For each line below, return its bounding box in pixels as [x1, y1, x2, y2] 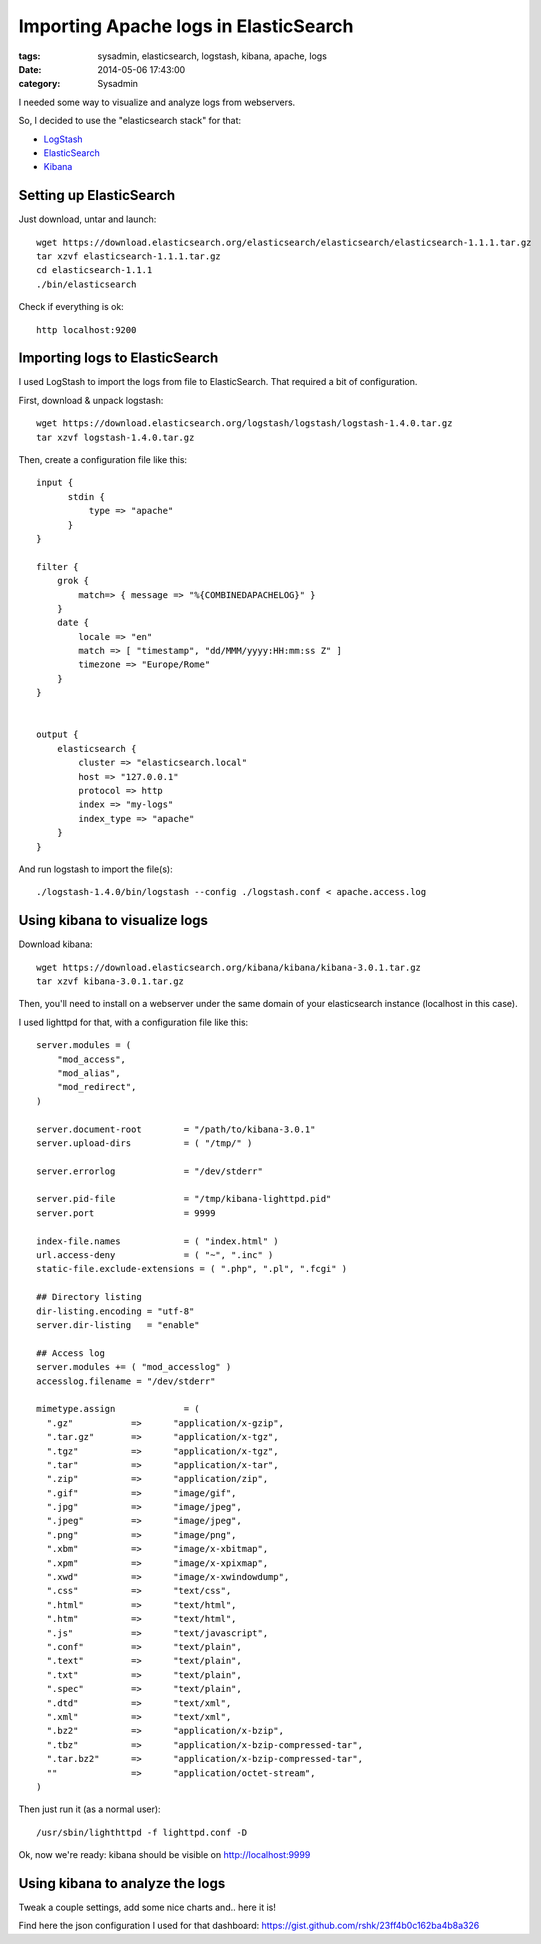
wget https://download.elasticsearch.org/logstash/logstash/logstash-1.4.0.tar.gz [36, 418, 453, 429]
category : [18, 78, 61, 90]
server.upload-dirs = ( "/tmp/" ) [36, 1137, 253, 1149]
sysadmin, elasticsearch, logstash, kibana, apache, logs [97, 50, 327, 62]
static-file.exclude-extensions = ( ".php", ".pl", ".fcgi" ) [36, 1263, 348, 1275]
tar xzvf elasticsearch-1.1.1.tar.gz [36, 250, 222, 262]
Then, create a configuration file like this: [18, 454, 188, 465]
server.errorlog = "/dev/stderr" [36, 1165, 264, 1177]
